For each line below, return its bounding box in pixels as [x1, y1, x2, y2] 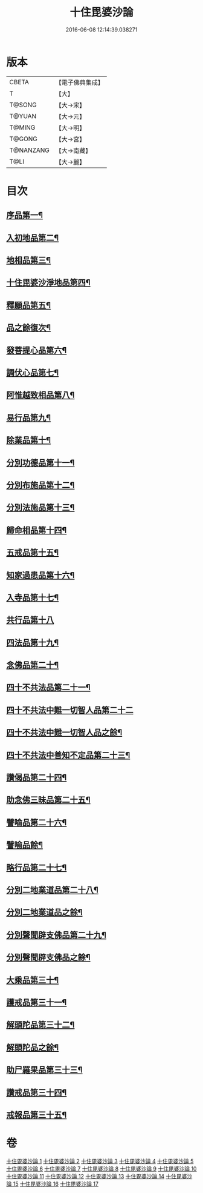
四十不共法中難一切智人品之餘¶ [6, 728, 123, 738]
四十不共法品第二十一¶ [6, 682, 91, 693]
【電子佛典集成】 [55, 78, 105, 87]
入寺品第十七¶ [6, 592, 59, 603]
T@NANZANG [9, 146, 50, 155]
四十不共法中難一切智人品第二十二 [6, 705, 134, 715]
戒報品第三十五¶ [6, 1109, 67, 1120]
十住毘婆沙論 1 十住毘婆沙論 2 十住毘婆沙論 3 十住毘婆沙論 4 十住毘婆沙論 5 [6, 1157, 194, 1165]
